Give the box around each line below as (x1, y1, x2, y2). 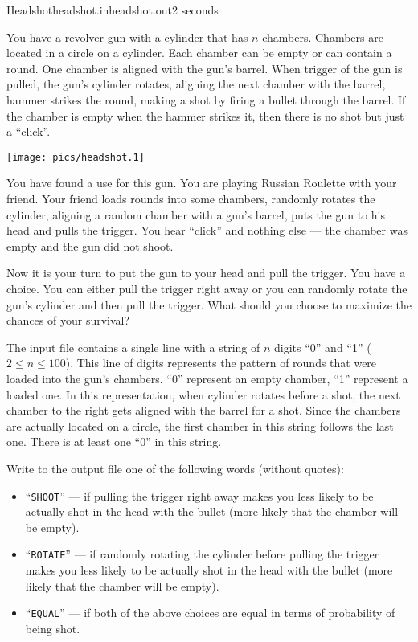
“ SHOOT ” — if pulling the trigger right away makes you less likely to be (25, 487, 374, 504)
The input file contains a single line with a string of (6, 338, 260, 355)
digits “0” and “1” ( (274, 338, 371, 355)
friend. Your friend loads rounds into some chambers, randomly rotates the (6, 190, 375, 207)
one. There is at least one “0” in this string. (6, 433, 222, 450)
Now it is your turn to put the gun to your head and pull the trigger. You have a (6, 264, 406, 281)
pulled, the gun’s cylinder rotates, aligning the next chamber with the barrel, (6, 76, 386, 92)
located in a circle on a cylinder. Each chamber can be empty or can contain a (6, 44, 392, 61)
